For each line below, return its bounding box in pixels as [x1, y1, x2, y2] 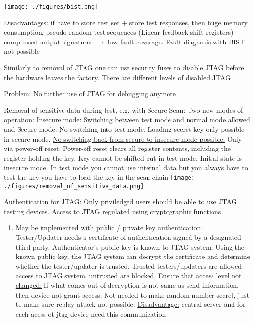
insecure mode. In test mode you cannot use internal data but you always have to [4, 162, 248, 172]
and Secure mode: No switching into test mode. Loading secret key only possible [4, 124, 245, 134]
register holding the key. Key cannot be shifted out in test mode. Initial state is [4, 152, 242, 163]
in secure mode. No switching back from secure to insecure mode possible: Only [4, 133, 242, 144]
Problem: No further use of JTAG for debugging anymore [4, 88, 176, 99]
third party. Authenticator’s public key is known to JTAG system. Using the [15, 241, 245, 252]
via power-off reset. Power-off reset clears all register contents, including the [4, 143, 231, 153]
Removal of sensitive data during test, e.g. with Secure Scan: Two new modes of [4, 105, 243, 115]
